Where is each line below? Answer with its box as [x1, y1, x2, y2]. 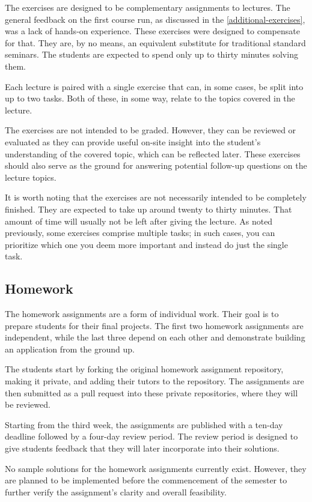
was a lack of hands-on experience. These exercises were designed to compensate [5, 25, 300, 37]
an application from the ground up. [5, 342, 135, 355]
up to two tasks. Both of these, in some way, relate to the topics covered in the [5, 92, 295, 104]
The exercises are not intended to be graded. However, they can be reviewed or [5, 124, 296, 136]
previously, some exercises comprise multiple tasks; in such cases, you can [5, 226, 275, 239]
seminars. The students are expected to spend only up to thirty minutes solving [5, 48, 298, 61]
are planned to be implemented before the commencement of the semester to [5, 474, 287, 486]
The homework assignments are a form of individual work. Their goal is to [5, 307, 279, 320]
